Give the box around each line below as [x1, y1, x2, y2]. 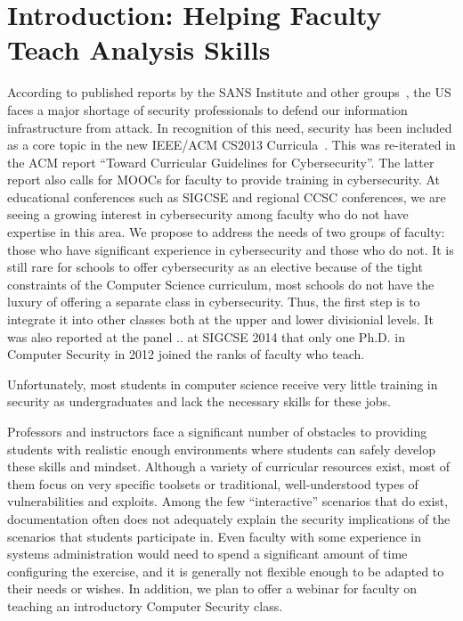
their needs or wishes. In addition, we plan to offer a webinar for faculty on [7, 579, 418, 598]
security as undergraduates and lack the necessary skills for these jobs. [7, 392, 391, 411]
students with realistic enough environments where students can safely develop [7, 439, 435, 458]
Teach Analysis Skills [7, 31, 271, 68]
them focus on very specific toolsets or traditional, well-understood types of [7, 474, 418, 493]
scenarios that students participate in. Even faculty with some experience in [7, 527, 422, 545]
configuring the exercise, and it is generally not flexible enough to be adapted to [7, 561, 444, 580]
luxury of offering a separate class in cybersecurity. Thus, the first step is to [7, 292, 420, 311]
